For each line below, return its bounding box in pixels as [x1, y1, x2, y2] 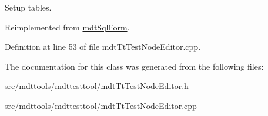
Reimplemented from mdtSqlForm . [5, 21, 130, 33]
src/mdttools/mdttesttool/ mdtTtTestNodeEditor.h [5, 80, 189, 92]
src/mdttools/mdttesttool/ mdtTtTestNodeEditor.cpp [5, 99, 197, 111]
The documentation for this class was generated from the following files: [5, 60, 264, 72]
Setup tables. [5, 1, 52, 13]
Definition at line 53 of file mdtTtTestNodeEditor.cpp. [5, 40, 201, 53]
